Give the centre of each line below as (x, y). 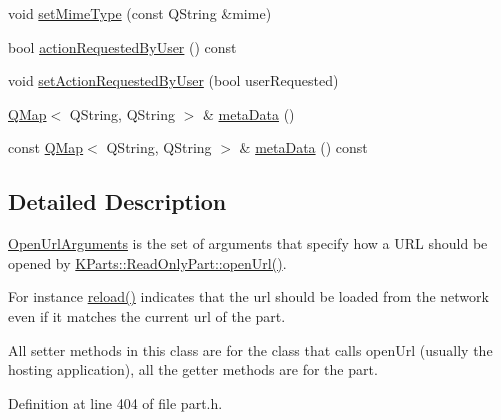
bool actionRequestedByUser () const (122, 46)
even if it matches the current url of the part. (147, 315)
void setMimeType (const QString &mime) (140, 13)
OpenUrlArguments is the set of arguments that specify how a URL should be (248, 243)
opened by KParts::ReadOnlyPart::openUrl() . (147, 262)
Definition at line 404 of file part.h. (115, 402)
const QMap (46, 147)
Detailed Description (117, 201)
